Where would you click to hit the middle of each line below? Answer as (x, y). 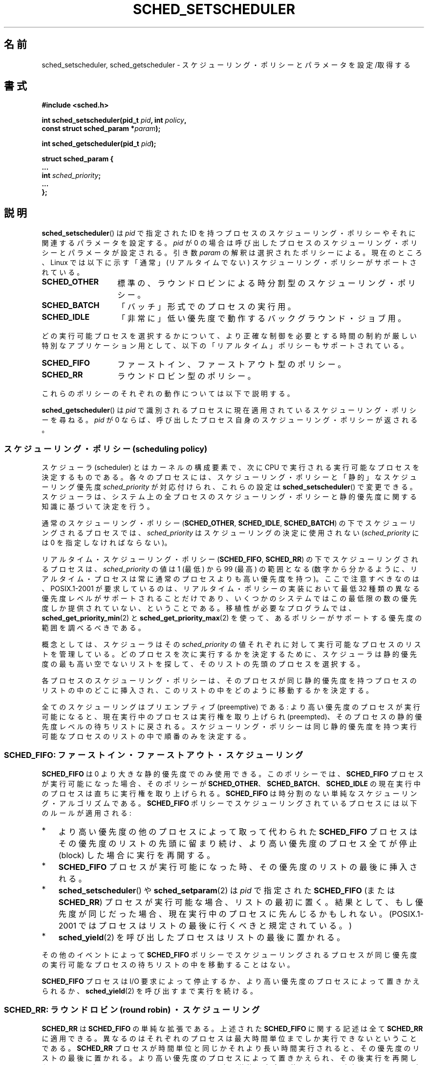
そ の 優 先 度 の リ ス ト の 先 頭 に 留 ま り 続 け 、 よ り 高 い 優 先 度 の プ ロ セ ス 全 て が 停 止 (238, 843)
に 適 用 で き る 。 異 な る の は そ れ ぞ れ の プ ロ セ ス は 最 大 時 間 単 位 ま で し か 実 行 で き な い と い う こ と (229, 1038)
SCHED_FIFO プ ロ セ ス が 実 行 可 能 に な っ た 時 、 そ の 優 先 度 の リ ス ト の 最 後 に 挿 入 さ (238, 867)
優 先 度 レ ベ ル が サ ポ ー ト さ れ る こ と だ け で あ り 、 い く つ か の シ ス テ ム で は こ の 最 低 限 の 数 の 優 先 (229, 599)
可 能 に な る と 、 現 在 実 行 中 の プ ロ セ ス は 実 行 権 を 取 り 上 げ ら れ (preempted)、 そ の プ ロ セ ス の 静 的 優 (232, 717)
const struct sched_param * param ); (101, 129)
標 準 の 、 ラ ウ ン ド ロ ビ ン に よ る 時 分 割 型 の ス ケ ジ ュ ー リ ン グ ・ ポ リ (267, 283)
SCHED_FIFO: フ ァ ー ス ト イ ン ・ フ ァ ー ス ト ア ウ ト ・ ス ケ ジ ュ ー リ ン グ (154, 755)
